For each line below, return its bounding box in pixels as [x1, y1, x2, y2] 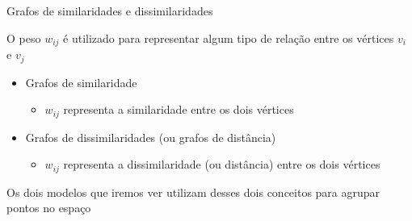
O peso [6, 29, 41, 46]
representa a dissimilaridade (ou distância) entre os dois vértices [63, 156, 380, 173]
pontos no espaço [6, 199, 91, 216]
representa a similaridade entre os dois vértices [63, 101, 294, 118]
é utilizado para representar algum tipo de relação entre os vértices [63, 29, 394, 46]
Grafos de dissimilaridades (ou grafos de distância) [25, 128, 276, 145]
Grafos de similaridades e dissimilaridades [6, 2, 213, 19]
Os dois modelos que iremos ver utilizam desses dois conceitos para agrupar [6, 183, 380, 200]
